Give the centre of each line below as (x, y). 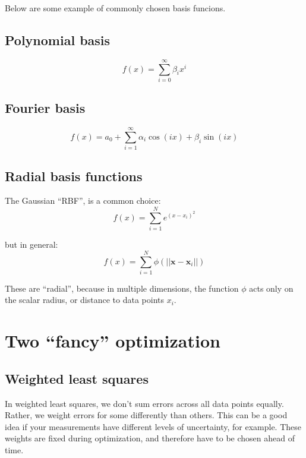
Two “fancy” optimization (113, 341)
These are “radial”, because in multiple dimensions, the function (122, 288)
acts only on (271, 288)
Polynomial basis (58, 40)
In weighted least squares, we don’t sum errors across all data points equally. (144, 403)
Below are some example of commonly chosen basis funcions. (115, 8)
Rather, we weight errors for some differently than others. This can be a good (146, 415)
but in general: (31, 244)
